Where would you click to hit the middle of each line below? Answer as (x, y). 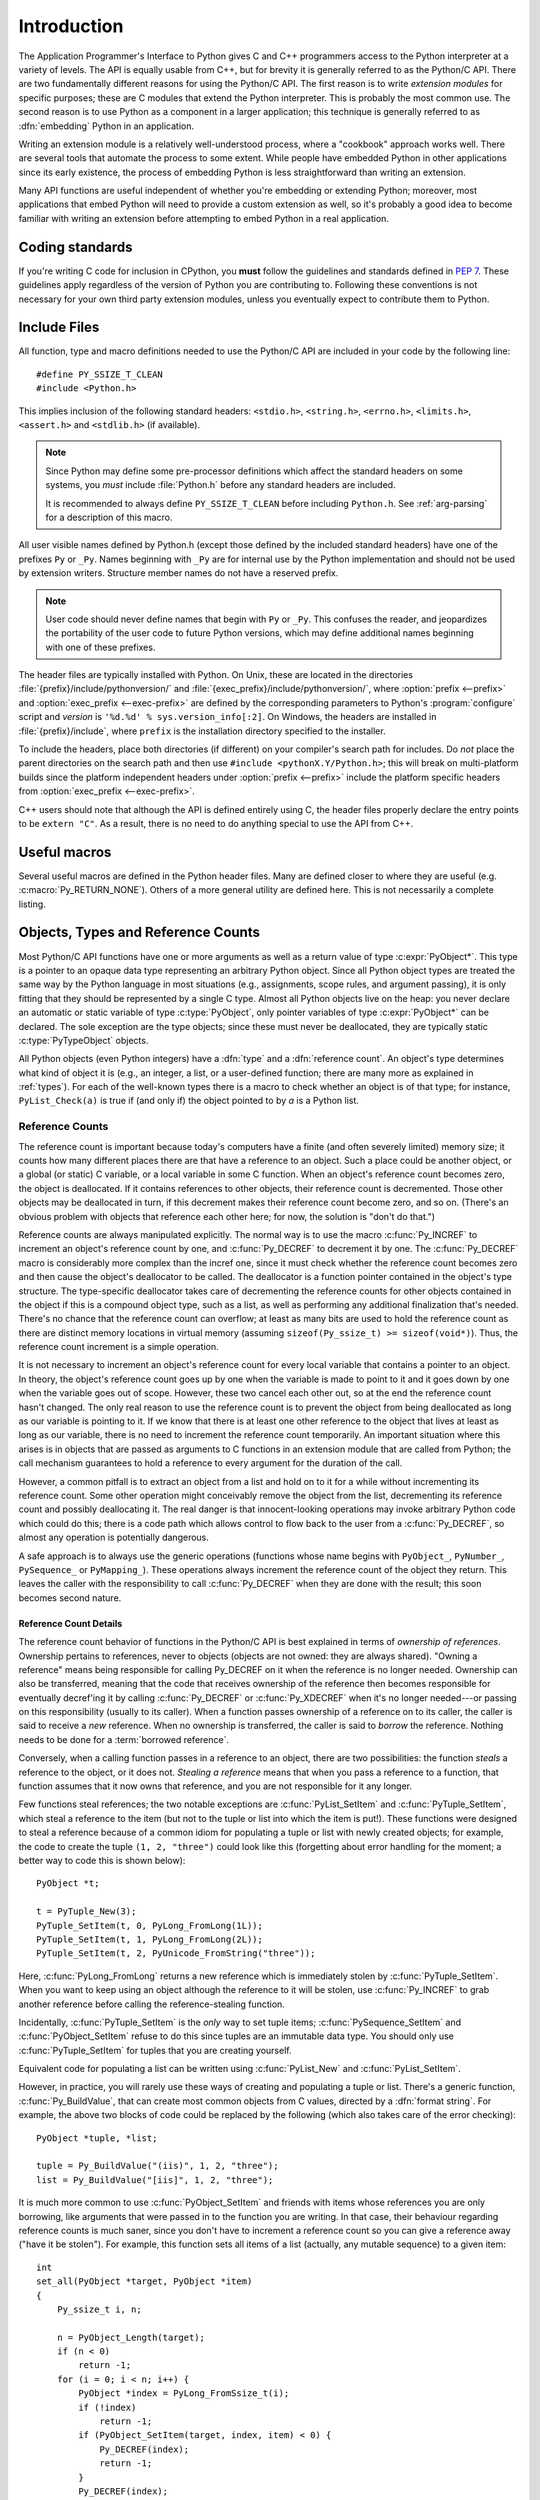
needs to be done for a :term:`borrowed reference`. (124, 1739)
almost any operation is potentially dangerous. (114, 1537)
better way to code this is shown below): (102, 1860)
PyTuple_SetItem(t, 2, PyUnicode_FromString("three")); (176, 1953)
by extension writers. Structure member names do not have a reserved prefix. (178, 573)
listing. (32, 904)
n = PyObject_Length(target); (130, 2337)
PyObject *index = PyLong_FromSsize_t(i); (184, 2393)
